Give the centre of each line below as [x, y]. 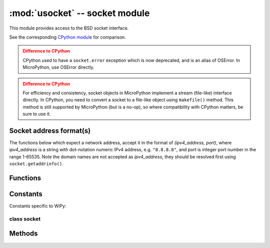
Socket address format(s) [50, 131]
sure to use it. [37, 114]
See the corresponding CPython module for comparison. [67, 37]
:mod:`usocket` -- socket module [79, 13]
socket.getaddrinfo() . [36, 164]
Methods [23, 234]
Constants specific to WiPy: [38, 206]
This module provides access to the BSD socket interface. [69, 28]
